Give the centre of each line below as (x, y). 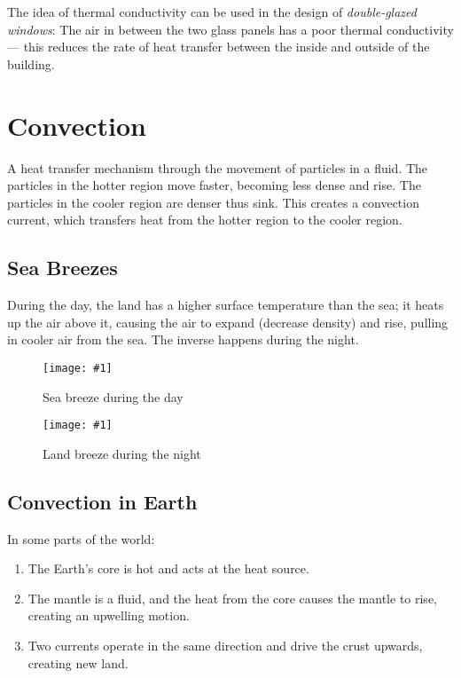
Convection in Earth (102, 501)
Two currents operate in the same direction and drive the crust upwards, (225, 645)
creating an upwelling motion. (109, 615)
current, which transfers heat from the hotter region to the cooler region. (205, 220)
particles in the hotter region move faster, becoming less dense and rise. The (214, 185)
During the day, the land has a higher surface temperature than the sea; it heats (226, 305)
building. (31, 63)
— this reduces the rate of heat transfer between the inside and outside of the (219, 47)
